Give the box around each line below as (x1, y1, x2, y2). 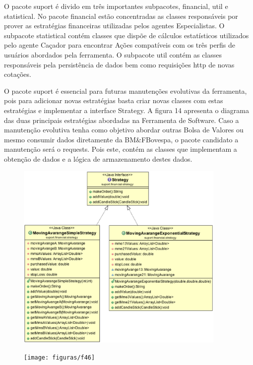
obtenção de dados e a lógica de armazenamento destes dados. (4, 153, 192, 164)
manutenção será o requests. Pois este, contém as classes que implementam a (4, 144, 237, 154)
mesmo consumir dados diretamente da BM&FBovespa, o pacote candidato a (4, 134, 239, 144)
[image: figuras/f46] (24, 354, 95, 361)
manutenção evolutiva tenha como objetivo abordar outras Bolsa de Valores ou (4, 124, 244, 135)
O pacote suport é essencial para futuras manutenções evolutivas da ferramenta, (4, 85, 247, 96)
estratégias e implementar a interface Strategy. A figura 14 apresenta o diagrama (4, 105, 249, 115)
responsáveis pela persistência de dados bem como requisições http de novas (4, 59, 235, 69)
